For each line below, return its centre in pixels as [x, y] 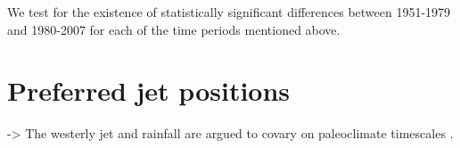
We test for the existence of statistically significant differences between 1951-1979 [229, 12]
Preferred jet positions [149, 90]
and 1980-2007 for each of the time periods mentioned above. [174, 29]
